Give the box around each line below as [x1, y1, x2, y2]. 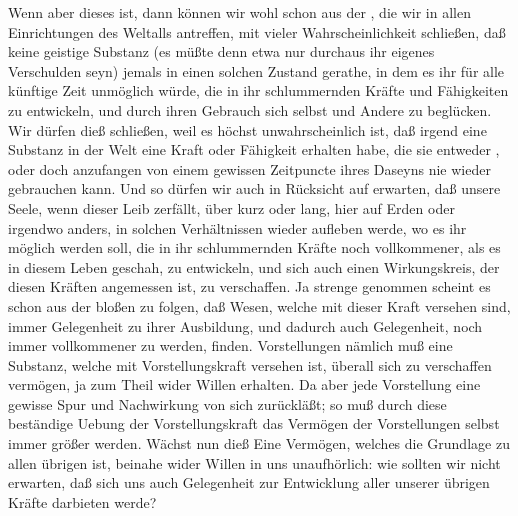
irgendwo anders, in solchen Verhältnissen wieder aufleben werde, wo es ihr [8, 217, 467, 238]
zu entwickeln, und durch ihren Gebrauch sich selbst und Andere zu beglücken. [8, 99, 492, 120]
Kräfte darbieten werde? [8, 491, 157, 512]
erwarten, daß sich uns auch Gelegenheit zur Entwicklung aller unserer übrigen [8, 472, 490, 493]
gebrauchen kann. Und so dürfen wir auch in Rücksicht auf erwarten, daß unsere [8, 178, 501, 199]
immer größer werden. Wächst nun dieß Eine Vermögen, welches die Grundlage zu [8, 433, 510, 454]
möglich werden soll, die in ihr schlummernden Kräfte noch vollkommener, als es [8, 237, 501, 258]
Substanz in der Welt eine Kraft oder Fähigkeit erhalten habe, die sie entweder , [8, 139, 500, 160]
